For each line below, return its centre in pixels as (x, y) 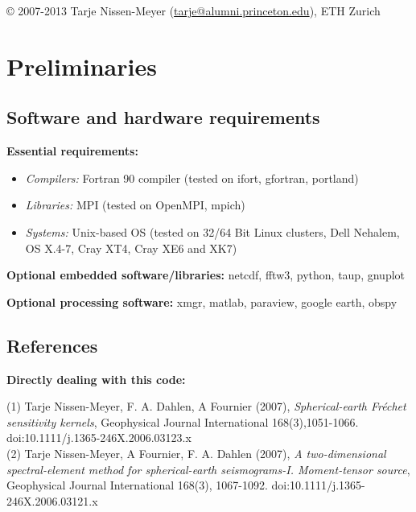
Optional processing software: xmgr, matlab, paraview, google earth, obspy (202, 301)
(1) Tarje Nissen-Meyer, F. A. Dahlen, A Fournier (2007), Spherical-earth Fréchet (206, 406)
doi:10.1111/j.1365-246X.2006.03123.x (99, 438)
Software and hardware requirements (163, 117)
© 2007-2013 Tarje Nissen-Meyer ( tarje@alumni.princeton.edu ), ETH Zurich (194, 10)
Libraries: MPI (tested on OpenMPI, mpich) (135, 205)
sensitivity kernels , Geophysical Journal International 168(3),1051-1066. (183, 421)
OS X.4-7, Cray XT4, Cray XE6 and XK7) (131, 248)
